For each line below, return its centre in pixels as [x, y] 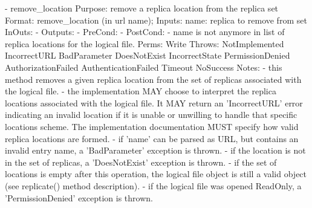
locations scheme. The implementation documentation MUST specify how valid [152, 126]
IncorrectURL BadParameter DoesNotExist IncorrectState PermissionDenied [148, 55]
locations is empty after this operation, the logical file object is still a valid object [156, 174]
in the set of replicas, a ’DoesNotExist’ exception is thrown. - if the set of [141, 162]
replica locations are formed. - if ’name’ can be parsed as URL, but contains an [152, 138]
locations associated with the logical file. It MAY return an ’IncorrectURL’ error [154, 102]
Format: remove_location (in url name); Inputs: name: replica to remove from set [156, 20]
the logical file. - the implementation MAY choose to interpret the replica [141, 91]
